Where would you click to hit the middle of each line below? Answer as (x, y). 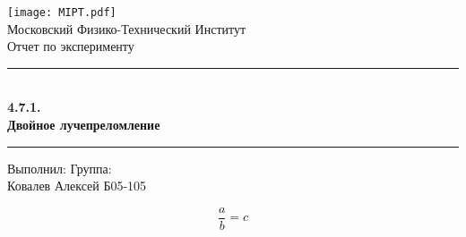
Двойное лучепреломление (84, 125)
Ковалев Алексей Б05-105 (77, 186)
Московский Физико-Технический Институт (127, 28)
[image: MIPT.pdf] (62, 13)
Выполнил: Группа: (60, 168)
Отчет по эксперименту (71, 46)
